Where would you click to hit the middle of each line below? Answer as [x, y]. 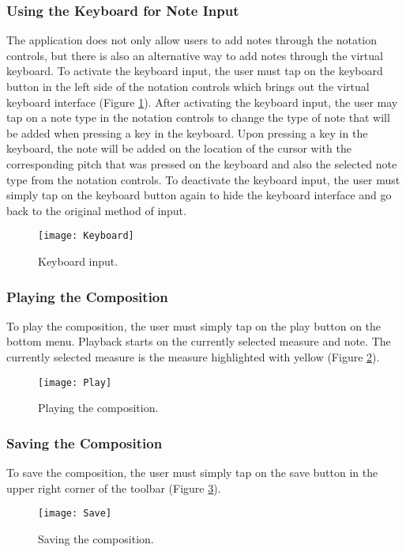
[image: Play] [75, 382]
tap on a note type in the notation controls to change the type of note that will [198, 117]
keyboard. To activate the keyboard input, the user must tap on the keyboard [195, 71]
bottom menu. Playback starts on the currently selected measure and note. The [199, 341]
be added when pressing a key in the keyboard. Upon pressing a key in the [187, 132]
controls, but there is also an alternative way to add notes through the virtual [195, 55]
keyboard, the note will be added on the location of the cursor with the [179, 148]
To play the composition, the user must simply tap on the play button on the [194, 325]
